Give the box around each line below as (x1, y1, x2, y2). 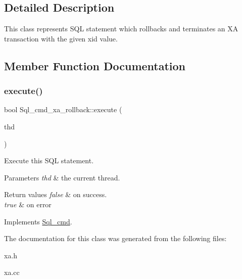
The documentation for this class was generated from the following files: (4, 233, 227, 244)
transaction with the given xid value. (4, 33, 118, 43)
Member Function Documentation (4, 58, 186, 73)
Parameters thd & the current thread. (4, 172, 120, 182)
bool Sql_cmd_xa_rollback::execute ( (4, 104, 122, 115)
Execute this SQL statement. (4, 155, 94, 166)
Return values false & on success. (4, 189, 107, 200)
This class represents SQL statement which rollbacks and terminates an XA (4, 23, 238, 34)
